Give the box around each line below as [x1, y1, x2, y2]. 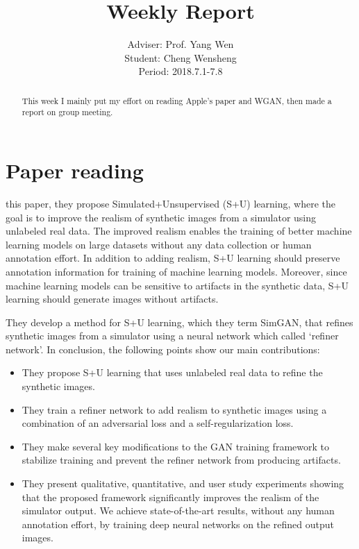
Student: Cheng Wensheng [124, 50, 237, 65]
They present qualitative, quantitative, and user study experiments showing [22, 476, 344, 491]
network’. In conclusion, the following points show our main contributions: [6, 341, 320, 356]
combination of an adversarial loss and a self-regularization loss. [22, 416, 294, 430]
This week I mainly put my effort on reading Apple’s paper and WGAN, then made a [22, 94, 332, 106]
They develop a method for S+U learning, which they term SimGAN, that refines [6, 314, 353, 329]
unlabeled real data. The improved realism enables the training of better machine [6, 223, 352, 238]
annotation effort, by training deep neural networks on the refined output [22, 516, 334, 531]
